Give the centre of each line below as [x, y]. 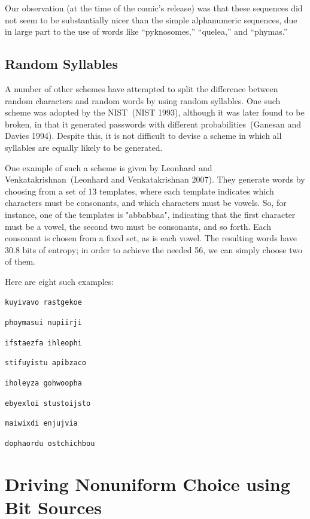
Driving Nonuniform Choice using [148, 483]
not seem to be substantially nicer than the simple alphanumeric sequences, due [151, 19]
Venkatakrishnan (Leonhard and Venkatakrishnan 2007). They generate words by [155, 179]
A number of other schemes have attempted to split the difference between [142, 88]
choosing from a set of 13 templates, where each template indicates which [139, 191]
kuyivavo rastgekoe [43, 303]
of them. [20, 261]
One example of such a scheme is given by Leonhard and [109, 167]
